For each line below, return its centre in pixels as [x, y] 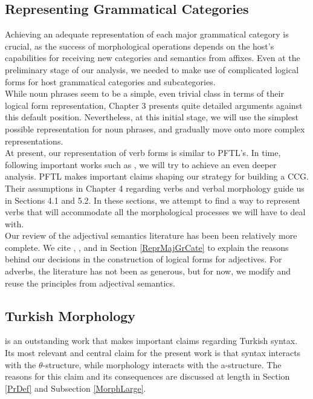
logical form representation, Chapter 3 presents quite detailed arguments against [154, 105]
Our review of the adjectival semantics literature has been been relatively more [151, 235]
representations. [34, 141]
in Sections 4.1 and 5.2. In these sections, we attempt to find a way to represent [153, 200]
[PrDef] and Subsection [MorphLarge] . [76, 388]
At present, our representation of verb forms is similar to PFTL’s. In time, [143, 153]
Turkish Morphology [70, 315]
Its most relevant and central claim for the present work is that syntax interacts [153, 353]
